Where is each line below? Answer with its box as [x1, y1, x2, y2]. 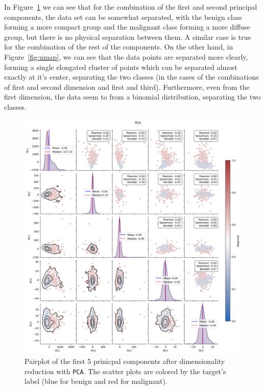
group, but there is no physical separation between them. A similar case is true [4, 31, 251, 42]
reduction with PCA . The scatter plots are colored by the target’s [25, 365, 226, 376]
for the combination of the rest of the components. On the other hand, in [4, 41, 233, 52]
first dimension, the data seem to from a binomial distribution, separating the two [4, 91, 261, 102]
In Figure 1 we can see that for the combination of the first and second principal [4, 2, 257, 12]
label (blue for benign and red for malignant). [25, 376, 167, 386]
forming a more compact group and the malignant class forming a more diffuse [4, 21, 250, 32]
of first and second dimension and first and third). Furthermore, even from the [4, 81, 250, 92]
